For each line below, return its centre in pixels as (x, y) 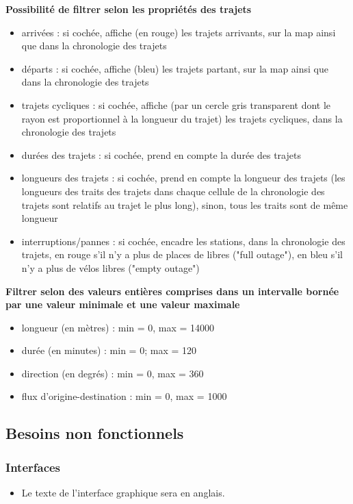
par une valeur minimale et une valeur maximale (123, 304)
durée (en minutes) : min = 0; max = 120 (109, 350)
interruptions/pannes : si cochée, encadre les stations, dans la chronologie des (183, 241)
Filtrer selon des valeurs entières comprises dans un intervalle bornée (172, 291)
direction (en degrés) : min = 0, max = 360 (113, 373)
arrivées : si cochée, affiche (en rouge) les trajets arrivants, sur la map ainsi (179, 32)
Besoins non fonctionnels (95, 433)
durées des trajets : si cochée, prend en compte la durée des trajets (161, 154)
